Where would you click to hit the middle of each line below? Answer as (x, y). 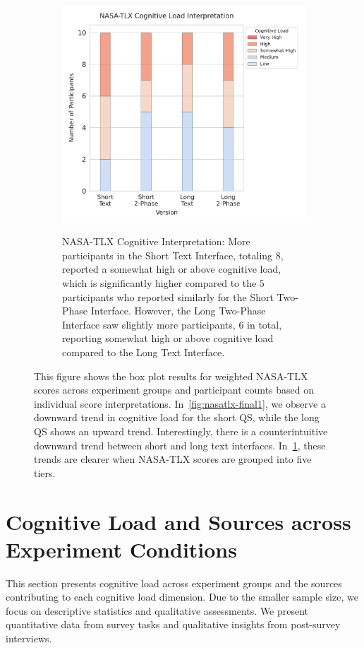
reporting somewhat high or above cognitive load (168, 338)
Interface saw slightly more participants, (149, 324)
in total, (265, 324)
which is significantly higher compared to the (159, 283)
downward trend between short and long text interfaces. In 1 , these (180, 445)
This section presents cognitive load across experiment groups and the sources (174, 583)
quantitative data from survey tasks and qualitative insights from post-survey (173, 624)
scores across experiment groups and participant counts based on (174, 390)
